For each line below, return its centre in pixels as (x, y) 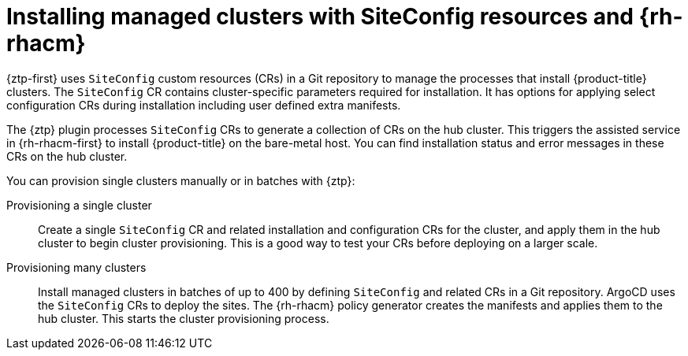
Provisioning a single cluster (79, 205)
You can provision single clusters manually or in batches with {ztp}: (181, 180)
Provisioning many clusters (76, 267)
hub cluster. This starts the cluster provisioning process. (184, 318)
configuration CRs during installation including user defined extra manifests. (204, 105)
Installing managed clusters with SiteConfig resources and (320, 17)
